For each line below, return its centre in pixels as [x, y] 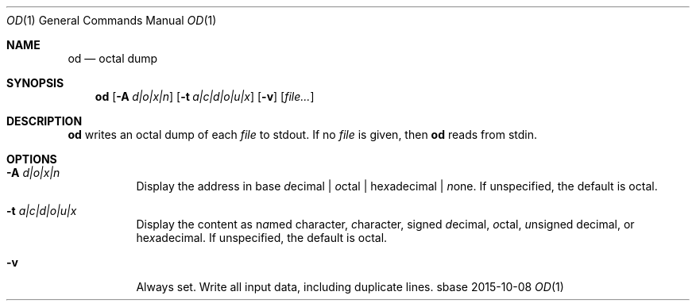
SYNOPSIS [35, 83]
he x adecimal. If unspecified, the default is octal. [262, 238]
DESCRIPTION [44, 121]
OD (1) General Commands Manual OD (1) [112, 20]
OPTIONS [32, 159]
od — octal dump [113, 58]
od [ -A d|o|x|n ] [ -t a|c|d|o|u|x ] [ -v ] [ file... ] [205, 96]
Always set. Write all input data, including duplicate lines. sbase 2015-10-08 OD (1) [350, 287]
